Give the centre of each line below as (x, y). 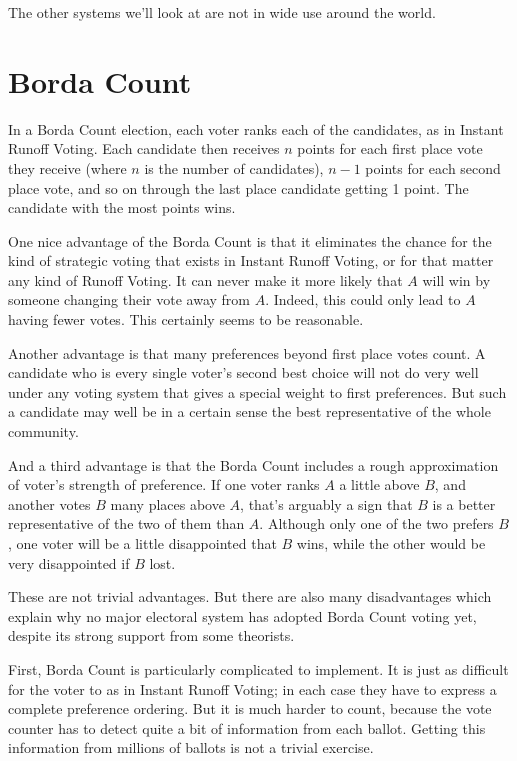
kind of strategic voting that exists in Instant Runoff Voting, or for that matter (251, 260)
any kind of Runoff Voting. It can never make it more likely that (205, 279)
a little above (379, 484)
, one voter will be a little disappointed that (142, 543)
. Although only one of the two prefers (376, 523)
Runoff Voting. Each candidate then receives (144, 148)
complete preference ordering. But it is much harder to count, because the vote (250, 708)
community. (43, 431)
